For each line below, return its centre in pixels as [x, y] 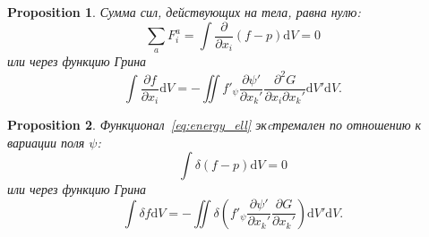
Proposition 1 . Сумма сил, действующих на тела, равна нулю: [184, 12]
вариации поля [46, 142]
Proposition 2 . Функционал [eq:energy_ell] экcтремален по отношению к [214, 125]
